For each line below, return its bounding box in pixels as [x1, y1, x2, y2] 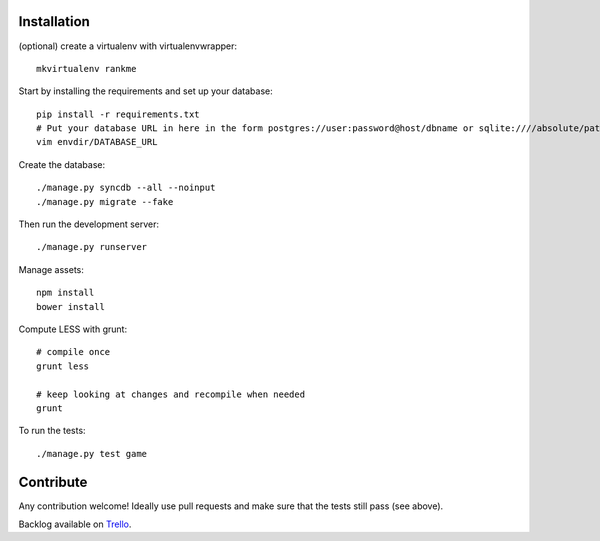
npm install [36, 287, 95, 299]
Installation [18, 13, 90, 30]
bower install [36, 301, 105, 312]
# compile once [36, 346, 111, 358]
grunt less [36, 360, 90, 372]
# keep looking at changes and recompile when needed [36, 388, 305, 400]
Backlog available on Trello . [18, 518, 132, 530]
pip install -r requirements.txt [36, 108, 200, 120]
